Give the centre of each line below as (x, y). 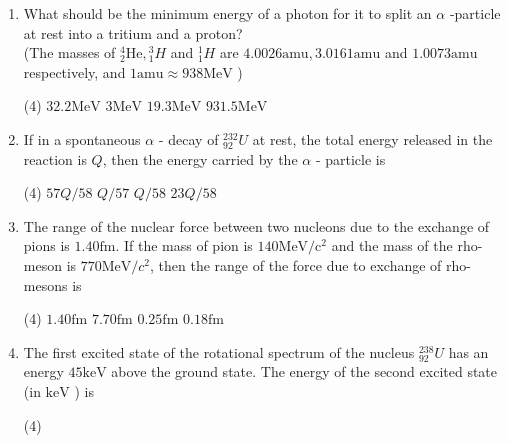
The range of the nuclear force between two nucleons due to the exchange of (256, 225)
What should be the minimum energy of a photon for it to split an (227, 13)
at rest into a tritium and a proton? (133, 32)
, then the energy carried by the (200, 158)
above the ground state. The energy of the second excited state (304, 371)
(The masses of (69, 52)
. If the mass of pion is (184, 245)
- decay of (188, 138)
